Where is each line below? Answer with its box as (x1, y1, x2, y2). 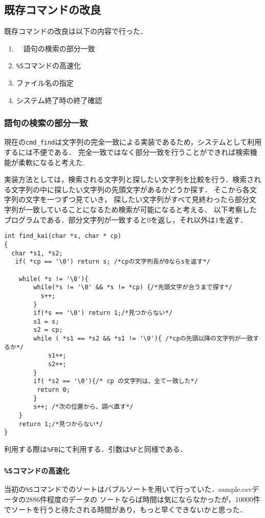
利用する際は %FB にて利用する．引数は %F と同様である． (4, 444, 187, 454)
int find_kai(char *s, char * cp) (4, 232, 122, 240)
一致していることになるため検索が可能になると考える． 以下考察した (25, 204, 257, 215)
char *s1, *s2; (11, 249, 63, 257)
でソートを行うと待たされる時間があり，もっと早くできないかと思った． (4, 504, 247, 514)
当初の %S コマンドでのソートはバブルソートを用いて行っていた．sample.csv (4, 484, 252, 494)
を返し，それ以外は (150, 214, 215, 225)
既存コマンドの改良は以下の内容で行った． (4, 26, 147, 36)
